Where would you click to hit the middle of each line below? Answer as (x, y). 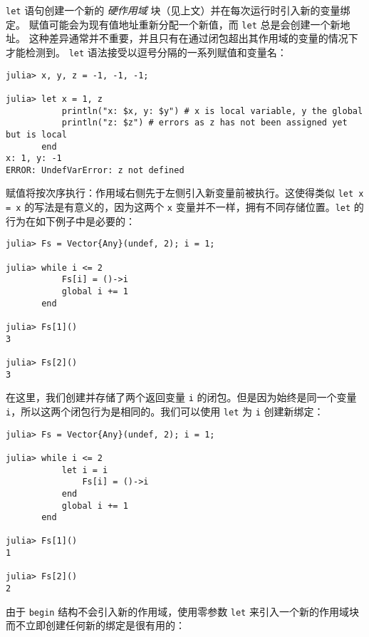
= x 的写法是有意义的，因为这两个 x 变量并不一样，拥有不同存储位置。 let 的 (185, 207)
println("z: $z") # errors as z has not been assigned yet (204, 123)
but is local (36, 134)
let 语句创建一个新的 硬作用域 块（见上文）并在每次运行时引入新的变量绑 (178, 10)
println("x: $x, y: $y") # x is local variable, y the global (212, 111)
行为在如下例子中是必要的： (71, 221)
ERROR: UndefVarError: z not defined (95, 170)
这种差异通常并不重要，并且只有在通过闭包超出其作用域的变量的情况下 (193, 38)
